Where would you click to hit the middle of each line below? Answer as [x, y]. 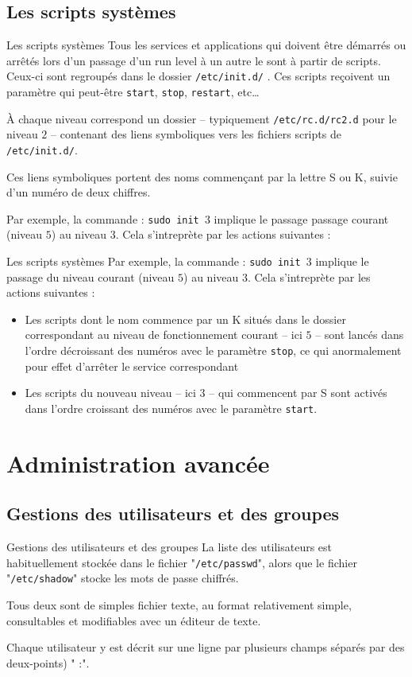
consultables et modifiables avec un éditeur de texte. [134, 620]
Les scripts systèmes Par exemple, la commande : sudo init [154, 261]
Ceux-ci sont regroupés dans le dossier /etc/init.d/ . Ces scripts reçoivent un [198, 76]
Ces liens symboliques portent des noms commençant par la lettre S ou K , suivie [202, 176]
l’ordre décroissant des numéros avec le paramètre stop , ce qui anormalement [213, 350]
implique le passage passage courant [301, 218]
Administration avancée [138, 463]
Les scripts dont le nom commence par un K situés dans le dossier [185, 319]
